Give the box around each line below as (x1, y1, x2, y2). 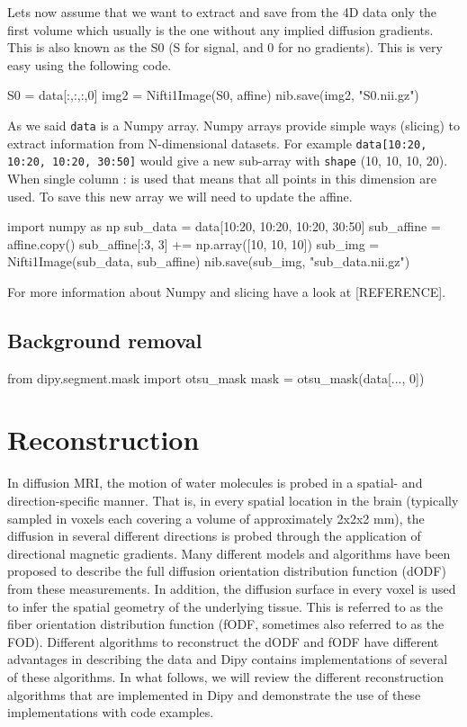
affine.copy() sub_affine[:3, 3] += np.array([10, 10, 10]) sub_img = (7, 234, 380, 253)
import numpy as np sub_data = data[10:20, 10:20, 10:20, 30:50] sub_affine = (7, 217, 441, 236)
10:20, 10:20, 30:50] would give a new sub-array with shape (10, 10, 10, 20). (7, 151, 448, 170)
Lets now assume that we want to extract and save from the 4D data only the (7, 3, 437, 21)
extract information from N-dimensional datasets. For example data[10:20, (7, 133, 427, 152)
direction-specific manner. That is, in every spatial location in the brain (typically (7, 491, 459, 510)
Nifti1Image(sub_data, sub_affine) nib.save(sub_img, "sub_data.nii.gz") (7, 252, 410, 271)
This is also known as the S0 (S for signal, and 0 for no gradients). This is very (7, 38, 443, 57)
